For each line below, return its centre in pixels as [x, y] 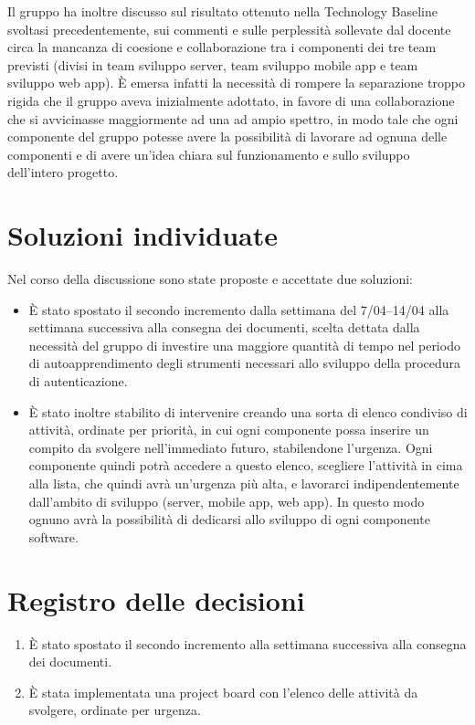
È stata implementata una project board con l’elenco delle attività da [223, 692]
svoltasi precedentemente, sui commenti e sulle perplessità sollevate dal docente [229, 29]
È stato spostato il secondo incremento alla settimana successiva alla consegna [248, 643]
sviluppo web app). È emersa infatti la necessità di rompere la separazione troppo [236, 83]
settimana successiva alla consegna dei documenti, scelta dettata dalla [224, 327]
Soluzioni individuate [142, 235]
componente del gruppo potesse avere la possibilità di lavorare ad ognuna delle [227, 137]
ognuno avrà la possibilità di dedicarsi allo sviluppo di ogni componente [229, 519]
